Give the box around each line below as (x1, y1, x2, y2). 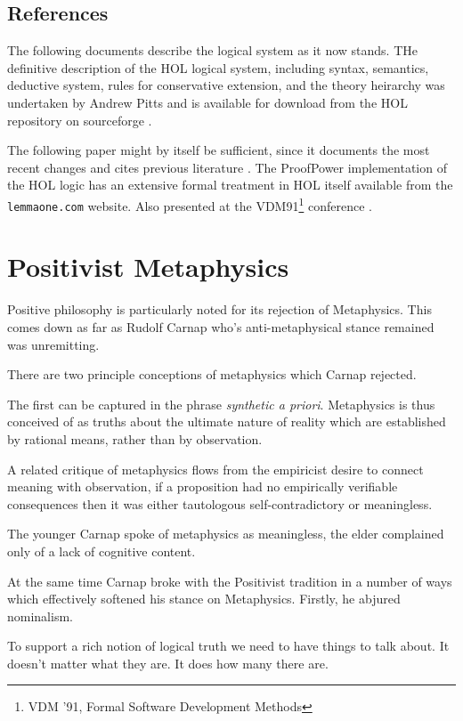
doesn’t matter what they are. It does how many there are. (7, 653, 329, 672)
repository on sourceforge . (7, 110, 152, 129)
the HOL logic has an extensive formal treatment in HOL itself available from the (7, 175, 453, 194)
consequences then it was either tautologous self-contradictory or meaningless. (7, 494, 433, 513)
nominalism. (7, 606, 73, 625)
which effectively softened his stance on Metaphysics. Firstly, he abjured (7, 589, 401, 608)
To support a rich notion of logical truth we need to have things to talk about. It (7, 636, 450, 655)
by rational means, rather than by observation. (7, 429, 263, 448)
